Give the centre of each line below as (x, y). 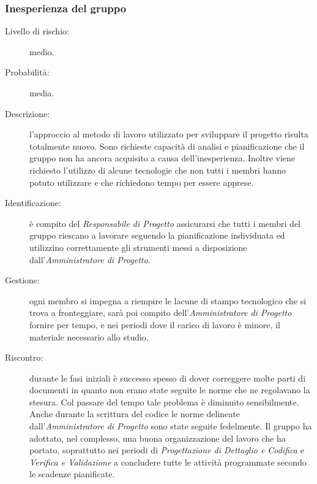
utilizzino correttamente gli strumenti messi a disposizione (138, 247)
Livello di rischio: (37, 31)
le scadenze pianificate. (72, 474)
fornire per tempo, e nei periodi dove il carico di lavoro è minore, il (155, 324)
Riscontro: (24, 357)
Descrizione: (28, 113)
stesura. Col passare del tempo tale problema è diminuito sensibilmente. (164, 401)
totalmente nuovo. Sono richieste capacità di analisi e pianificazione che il (167, 146)
